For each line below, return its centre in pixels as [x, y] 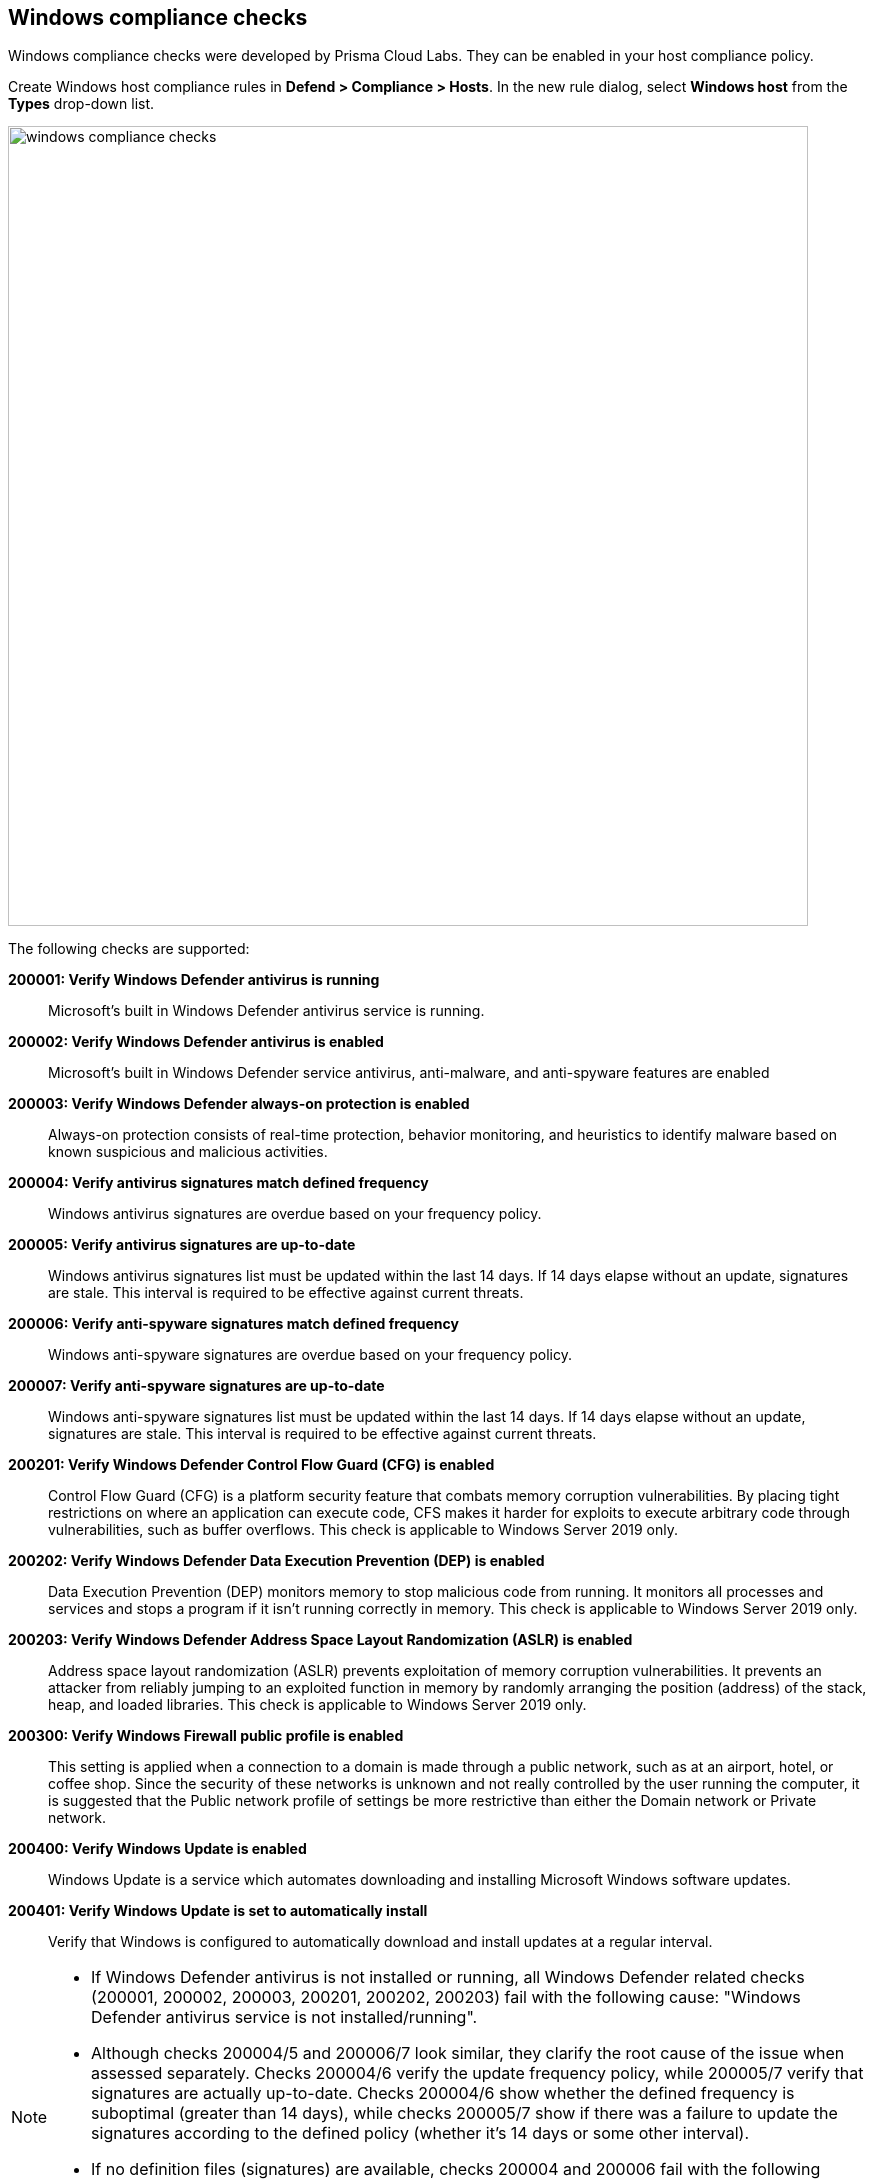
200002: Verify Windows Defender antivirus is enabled [196, 1042]
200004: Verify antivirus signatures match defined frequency [218, 1183]
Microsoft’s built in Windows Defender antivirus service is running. [266, 1011]
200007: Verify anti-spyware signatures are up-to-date [196, 1386]
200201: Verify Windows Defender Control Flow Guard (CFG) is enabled [251, 1465]
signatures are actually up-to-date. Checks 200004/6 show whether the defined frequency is [443, 2093]
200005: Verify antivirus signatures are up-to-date [182, 1245]
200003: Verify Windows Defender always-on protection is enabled [239, 1104]
